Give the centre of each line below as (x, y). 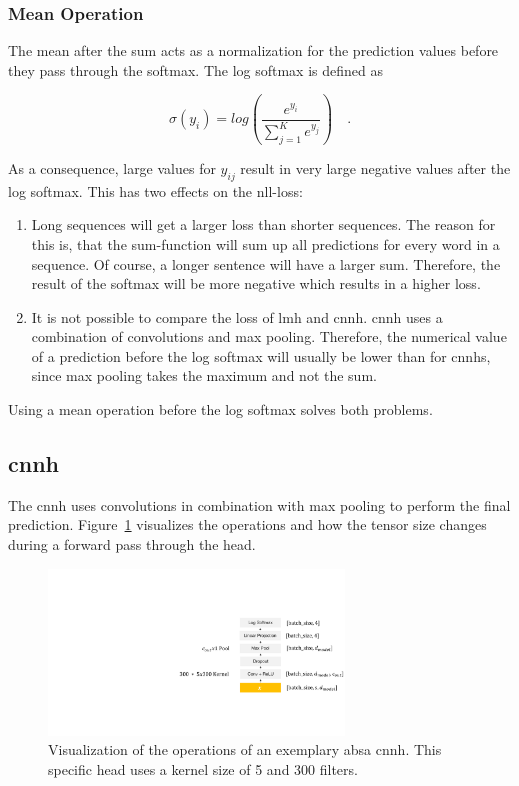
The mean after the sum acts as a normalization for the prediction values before (253, 50)
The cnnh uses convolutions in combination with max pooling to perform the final (259, 504)
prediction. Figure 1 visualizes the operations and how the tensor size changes (247, 524)
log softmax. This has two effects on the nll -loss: (155, 190)
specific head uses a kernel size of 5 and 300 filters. (203, 768)
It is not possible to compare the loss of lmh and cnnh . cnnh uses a (237, 316)
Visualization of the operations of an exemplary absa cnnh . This (245, 749)
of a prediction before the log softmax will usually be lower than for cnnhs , (261, 355)
